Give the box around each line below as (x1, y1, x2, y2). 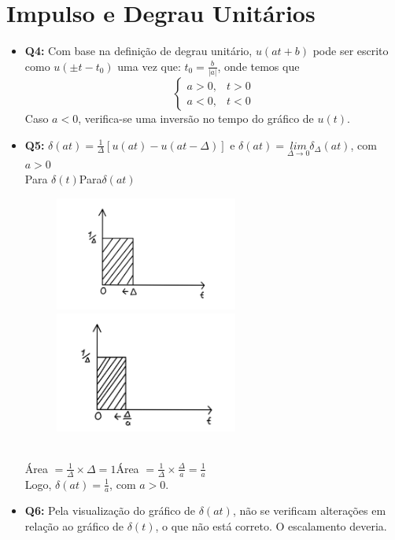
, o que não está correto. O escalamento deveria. (155, 517, 387, 534)
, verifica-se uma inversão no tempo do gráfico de (78, 110, 314, 127)
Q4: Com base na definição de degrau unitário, (24, 43, 253, 59)
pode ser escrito (312, 43, 389, 59)
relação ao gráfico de (24, 517, 124, 534)
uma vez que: (117, 57, 181, 74)
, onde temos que (217, 57, 300, 74)
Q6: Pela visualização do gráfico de (24, 502, 196, 519)
